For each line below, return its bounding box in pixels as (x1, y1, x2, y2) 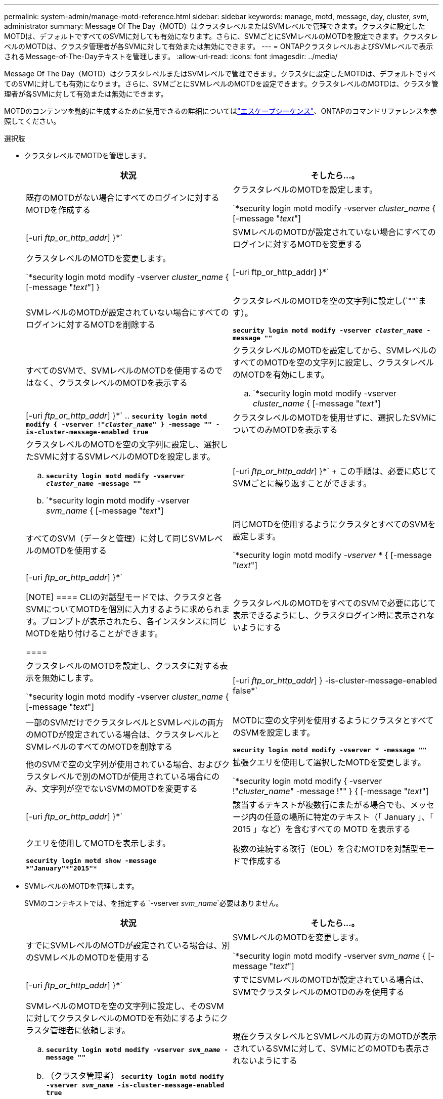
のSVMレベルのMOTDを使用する (26, 952, 149, 963)
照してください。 (4, 117, 61, 125)
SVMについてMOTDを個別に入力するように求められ (26, 604, 222, 614)
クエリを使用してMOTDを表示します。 (26, 838, 171, 848)
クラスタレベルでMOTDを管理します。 (24, 151, 151, 160)
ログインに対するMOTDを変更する (233, 239, 363, 249)
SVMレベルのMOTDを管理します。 (24, 882, 139, 890)
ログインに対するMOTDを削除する (26, 319, 156, 330)
